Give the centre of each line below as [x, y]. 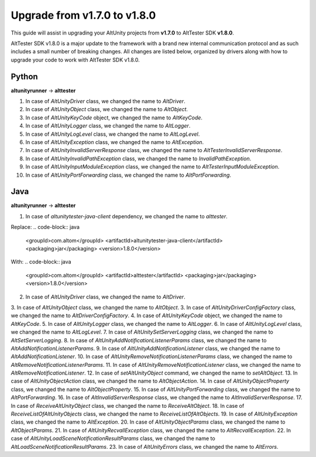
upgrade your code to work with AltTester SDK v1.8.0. [75, 60]
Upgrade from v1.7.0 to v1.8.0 [83, 15]
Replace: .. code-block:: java [45, 227]
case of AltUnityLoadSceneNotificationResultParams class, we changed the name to [113, 438]
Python [24, 76]
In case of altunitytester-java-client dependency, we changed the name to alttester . [126, 216]
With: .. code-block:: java [41, 262]
